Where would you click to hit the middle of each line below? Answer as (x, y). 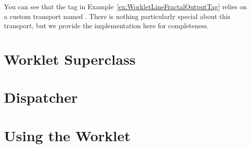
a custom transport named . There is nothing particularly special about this (117, 16)
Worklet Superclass (70, 59)
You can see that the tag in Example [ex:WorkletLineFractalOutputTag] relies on (125, 6)
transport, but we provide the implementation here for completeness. (107, 26)
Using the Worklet (67, 135)
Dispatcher (41, 97)
